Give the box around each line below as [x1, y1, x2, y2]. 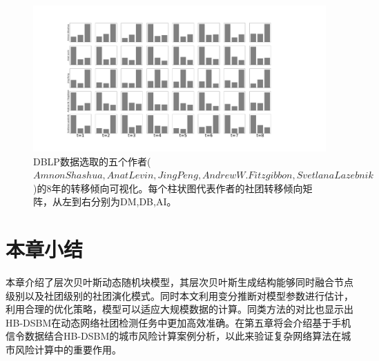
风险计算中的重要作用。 [14, 342, 122, 357]
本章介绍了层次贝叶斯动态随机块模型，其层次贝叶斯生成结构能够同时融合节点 [6, 275, 353, 289]
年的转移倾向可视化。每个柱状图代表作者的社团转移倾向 [51, 180, 303, 195]
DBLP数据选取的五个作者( [33, 154, 151, 168]
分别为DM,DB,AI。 [90, 194, 177, 209]
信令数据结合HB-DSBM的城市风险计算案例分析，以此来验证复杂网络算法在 [6, 329, 342, 343]
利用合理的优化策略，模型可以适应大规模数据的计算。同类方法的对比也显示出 [6, 302, 353, 316]
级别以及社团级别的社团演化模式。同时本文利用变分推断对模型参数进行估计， [6, 288, 353, 302]
